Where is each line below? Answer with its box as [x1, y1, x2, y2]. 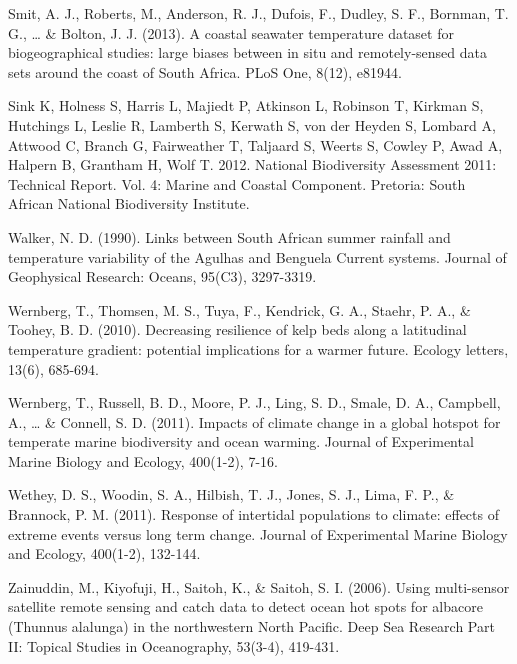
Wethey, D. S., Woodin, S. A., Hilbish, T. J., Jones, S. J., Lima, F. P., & [8, 484, 455, 505]
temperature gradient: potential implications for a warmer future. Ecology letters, [8, 338, 509, 359]
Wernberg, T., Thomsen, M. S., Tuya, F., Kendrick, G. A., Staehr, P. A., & [8, 299, 471, 320]
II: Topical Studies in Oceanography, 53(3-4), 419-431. [8, 635, 340, 656]
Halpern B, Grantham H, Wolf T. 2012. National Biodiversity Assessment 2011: [8, 154, 497, 175]
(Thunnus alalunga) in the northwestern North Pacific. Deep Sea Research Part [8, 616, 495, 637]
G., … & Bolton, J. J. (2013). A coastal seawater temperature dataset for [8, 22, 454, 43]
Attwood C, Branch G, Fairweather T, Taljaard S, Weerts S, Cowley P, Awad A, [8, 134, 503, 155]
